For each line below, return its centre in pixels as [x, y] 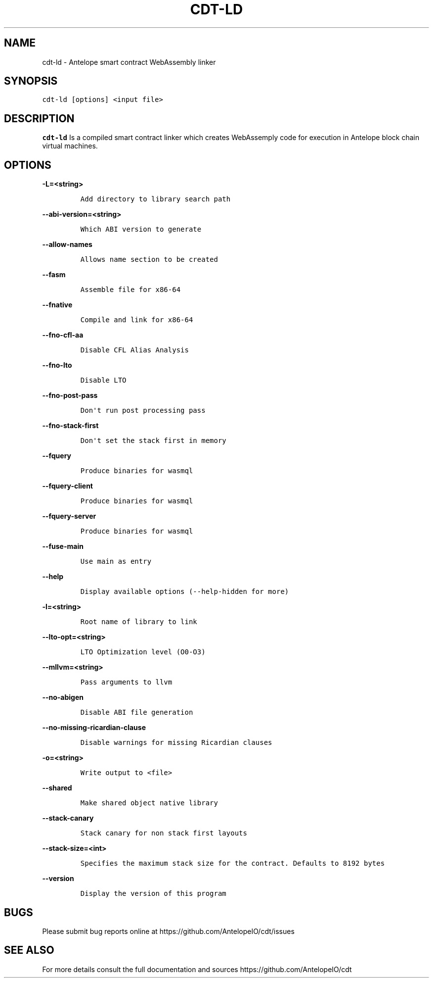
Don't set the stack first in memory [153, 441]
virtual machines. [70, 146]
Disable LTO [103, 380]
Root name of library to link [139, 622]
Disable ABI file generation [137, 712]
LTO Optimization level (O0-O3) [143, 652]
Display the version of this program [153, 894]
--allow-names [67, 245]
